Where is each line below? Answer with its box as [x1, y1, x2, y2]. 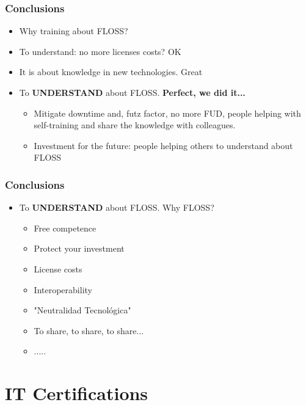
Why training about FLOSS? [19, 24, 128, 37]
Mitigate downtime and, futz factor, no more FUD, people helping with [34, 106, 301, 119]
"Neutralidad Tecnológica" [34, 304, 131, 316]
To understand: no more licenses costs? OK [19, 45, 181, 57]
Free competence [34, 221, 97, 234]
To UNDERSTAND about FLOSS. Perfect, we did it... [19, 86, 246, 98]
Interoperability [34, 283, 92, 296]
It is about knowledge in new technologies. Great [19, 65, 203, 78]
